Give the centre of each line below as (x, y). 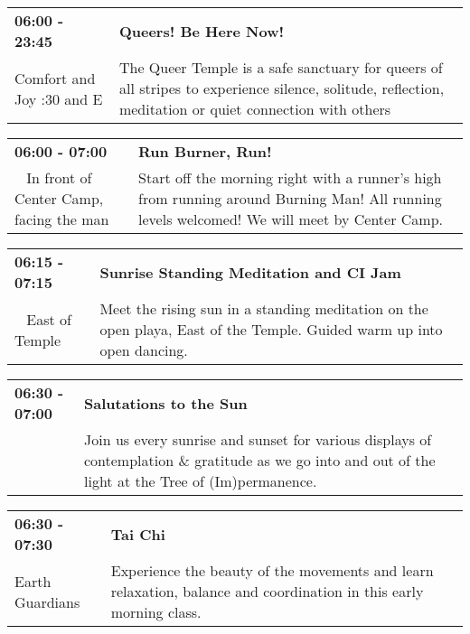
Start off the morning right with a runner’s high (290, 177)
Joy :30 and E (59, 98)
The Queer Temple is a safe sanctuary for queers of (281, 67)
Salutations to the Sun (165, 403)
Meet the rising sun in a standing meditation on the (264, 308)
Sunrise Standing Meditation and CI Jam (250, 272)
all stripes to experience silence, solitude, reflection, (282, 88)
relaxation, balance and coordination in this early (267, 591)
